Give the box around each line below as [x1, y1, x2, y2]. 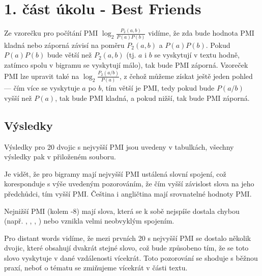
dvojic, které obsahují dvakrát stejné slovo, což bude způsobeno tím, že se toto [4, 242, 249, 253]
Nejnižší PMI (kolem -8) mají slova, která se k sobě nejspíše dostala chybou [4, 205, 240, 216]
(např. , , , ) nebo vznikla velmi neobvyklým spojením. [4, 215, 174, 226]
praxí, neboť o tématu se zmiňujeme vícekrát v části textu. [4, 262, 188, 273]
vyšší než [4, 92, 32, 103]
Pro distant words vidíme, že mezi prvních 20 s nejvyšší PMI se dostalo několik [4, 232, 251, 243]
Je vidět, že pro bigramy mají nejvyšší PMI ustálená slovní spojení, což [4, 168, 226, 179]
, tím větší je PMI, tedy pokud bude [101, 82, 215, 93]
